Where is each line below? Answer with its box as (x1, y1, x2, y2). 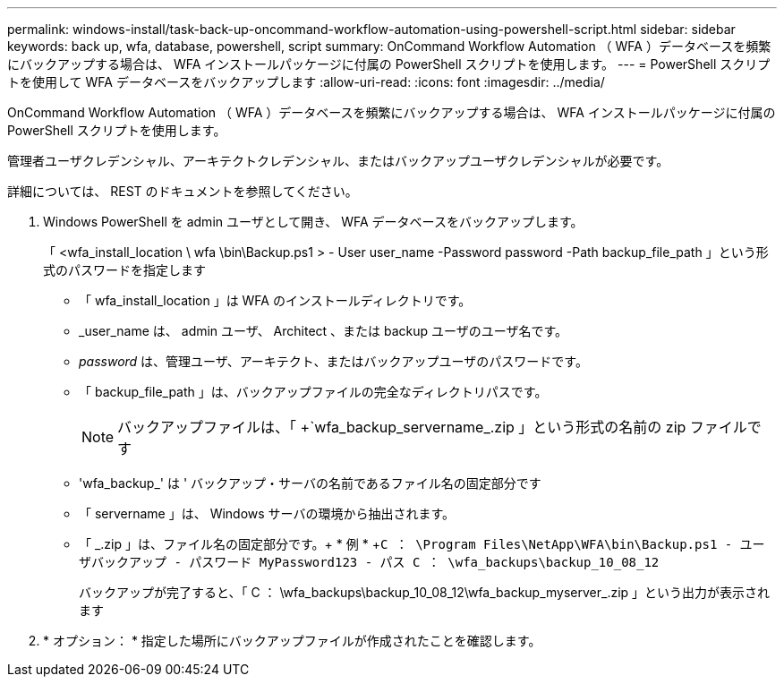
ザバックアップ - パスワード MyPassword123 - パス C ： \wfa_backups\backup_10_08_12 (79, 555, 660, 569)
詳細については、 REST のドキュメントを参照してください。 (7, 184, 358, 199)
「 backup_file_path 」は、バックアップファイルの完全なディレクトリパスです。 (79, 384, 548, 399)
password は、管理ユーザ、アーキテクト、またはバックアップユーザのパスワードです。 (79, 354, 588, 369)
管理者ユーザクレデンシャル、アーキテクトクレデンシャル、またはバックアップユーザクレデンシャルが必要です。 (7, 153, 669, 168)
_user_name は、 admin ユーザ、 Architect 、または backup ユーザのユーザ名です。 (79, 323, 568, 338)
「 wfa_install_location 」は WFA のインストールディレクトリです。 (79, 293, 472, 308)
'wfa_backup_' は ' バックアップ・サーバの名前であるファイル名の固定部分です (79, 475, 541, 491)
